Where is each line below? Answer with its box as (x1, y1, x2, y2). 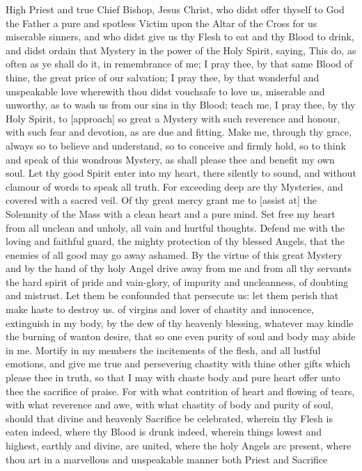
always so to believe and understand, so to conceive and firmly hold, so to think (6, 138, 346, 152)
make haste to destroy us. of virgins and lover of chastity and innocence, (6, 302, 315, 317)
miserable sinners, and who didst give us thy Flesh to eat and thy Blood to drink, (6, 29, 354, 44)
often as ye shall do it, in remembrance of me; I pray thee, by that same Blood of (6, 56, 353, 71)
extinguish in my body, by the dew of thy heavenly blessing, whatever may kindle (6, 315, 354, 330)
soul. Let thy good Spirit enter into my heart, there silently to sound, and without (6, 166, 356, 180)
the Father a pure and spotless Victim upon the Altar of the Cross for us (6, 15, 317, 30)
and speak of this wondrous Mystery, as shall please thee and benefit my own (6, 152, 335, 166)
